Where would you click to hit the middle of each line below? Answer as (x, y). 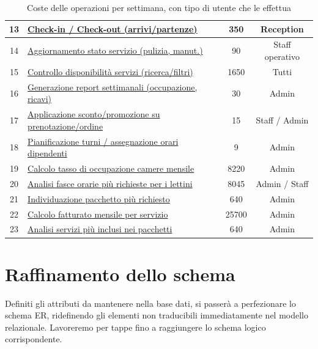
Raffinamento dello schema (120, 274)
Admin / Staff (282, 183)
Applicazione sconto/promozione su (94, 114)
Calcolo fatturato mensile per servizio (98, 214)
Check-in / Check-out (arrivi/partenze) (113, 28)
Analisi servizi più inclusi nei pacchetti (100, 229)
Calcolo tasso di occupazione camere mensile (111, 168)
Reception (282, 28)
